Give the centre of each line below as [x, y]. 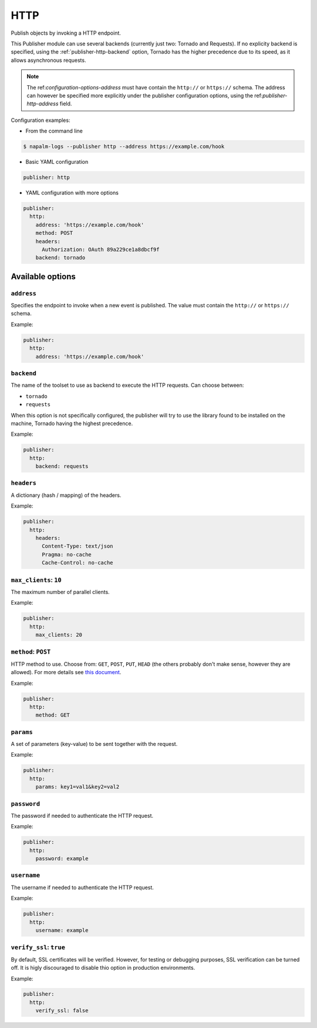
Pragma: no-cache [67, 554]
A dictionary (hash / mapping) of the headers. [66, 495]
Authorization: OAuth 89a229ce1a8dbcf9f [101, 249]
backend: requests [62, 466]
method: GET [53, 715]
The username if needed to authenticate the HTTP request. [82, 887]
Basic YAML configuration [57, 162]
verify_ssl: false [62, 1011]
